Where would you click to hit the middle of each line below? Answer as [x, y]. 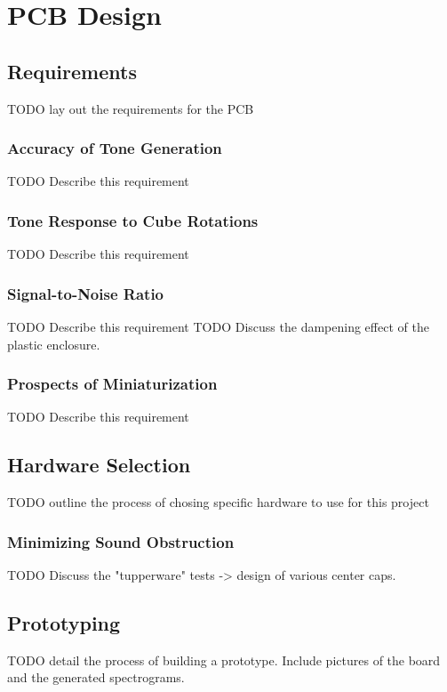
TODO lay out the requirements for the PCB [131, 108]
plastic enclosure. [54, 344]
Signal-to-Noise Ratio [86, 293]
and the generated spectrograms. [96, 677]
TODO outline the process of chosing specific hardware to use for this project [218, 502]
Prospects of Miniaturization [112, 384]
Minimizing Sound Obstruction [121, 541]
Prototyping [64, 623]
